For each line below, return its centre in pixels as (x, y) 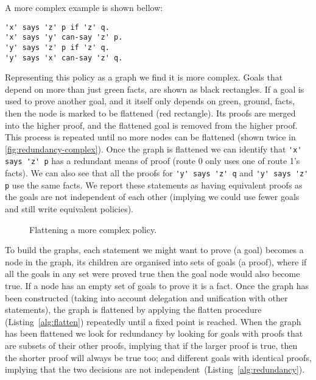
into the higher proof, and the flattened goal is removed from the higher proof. (151, 125)
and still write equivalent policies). (69, 209)
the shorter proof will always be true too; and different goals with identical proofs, (158, 357)
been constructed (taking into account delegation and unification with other (146, 297)
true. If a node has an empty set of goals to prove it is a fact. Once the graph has (157, 285)
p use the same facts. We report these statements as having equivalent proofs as (154, 185)
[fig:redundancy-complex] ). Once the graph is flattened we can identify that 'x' (153, 149)
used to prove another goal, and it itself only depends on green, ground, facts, (150, 101)
